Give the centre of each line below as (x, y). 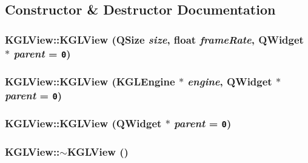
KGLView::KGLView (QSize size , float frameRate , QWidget (154, 39)
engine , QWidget (230, 81)
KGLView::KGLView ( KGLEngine (90, 81)
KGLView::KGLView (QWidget (83, 123)
